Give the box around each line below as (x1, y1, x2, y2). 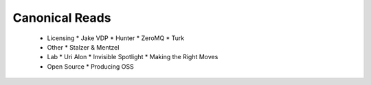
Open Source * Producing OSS (47, 62, 134, 71)
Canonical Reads (12, 10, 111, 25)
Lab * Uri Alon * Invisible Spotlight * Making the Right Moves (47, 53, 218, 61)
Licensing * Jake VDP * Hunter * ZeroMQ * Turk (47, 34, 185, 42)
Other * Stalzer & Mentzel (47, 43, 120, 51)
